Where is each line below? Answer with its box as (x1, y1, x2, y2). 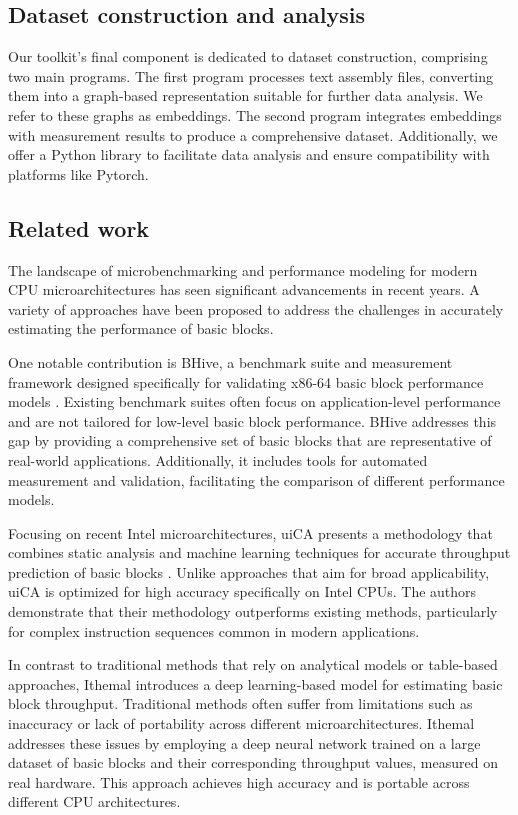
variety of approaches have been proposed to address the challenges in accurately (8, 298, 504, 319)
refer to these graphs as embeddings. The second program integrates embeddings (8, 104, 502, 125)
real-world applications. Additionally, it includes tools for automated (8, 449, 428, 470)
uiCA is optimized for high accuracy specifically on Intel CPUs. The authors (8, 581, 477, 602)
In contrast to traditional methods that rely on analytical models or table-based (8, 654, 498, 675)
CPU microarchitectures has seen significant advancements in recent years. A (8, 279, 480, 300)
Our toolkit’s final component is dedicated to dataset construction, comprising (8, 46, 488, 67)
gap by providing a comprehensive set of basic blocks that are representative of (8, 430, 492, 451)
